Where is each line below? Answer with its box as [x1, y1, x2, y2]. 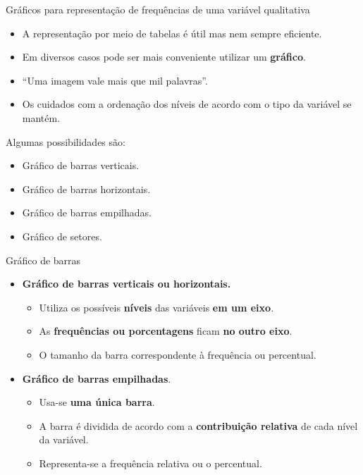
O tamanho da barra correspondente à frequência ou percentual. [39, 347, 316, 362]
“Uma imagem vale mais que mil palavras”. [22, 73, 208, 87]
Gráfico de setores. [22, 228, 102, 243]
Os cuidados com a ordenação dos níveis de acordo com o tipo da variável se [22, 97, 352, 111]
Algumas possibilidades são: [6, 134, 125, 149]
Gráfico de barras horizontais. [22, 181, 151, 196]
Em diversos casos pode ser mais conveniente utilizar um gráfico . [22, 49, 306, 64]
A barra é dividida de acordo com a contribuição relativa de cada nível [39, 418, 358, 433]
